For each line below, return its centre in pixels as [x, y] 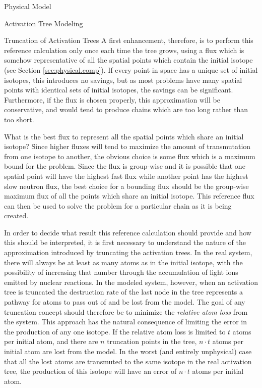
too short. [19, 119]
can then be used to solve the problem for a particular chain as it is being [118, 205]
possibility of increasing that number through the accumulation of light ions [121, 272]
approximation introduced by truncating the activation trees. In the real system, [128, 252]
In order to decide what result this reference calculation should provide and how [128, 232]
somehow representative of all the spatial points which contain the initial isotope [128, 60]
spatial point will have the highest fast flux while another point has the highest [126, 176]
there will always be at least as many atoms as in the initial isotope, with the [123, 262]
